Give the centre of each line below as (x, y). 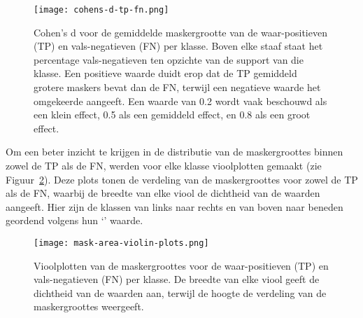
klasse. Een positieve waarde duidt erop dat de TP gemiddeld (165, 73)
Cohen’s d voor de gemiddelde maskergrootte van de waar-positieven (180, 32)
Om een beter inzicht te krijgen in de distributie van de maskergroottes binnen (175, 152)
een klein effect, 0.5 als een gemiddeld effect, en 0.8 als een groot (172, 115)
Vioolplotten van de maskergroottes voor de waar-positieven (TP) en (181, 265)
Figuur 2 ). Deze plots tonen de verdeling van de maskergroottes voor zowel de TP (182, 179)
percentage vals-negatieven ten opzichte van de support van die (169, 59)
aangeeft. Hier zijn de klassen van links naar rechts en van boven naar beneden (175, 206)
